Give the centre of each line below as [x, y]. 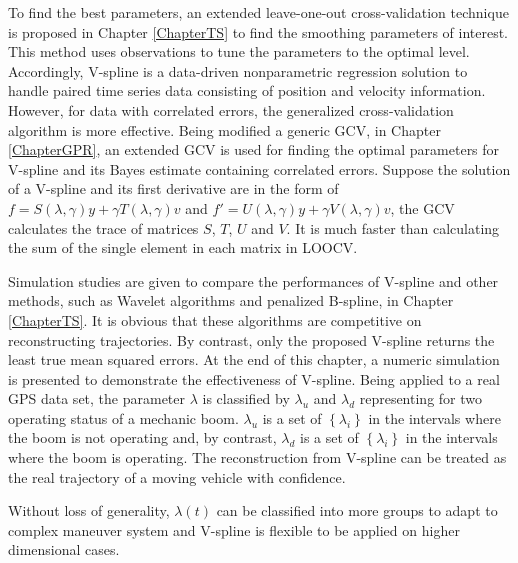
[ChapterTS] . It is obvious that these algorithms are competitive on [215, 319]
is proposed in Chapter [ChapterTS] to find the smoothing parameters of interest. [258, 31]
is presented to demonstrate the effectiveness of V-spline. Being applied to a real [254, 378]
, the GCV [422, 207]
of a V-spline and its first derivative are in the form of [173, 188]
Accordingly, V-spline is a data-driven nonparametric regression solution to [238, 70]
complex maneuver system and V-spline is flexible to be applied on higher [234, 529]
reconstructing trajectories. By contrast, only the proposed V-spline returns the [251, 339]
